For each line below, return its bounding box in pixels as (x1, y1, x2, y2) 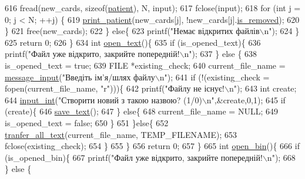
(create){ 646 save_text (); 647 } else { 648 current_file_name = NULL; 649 (5, 105, 278, 117)
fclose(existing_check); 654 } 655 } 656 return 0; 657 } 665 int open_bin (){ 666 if (5, 140, 300, 152)
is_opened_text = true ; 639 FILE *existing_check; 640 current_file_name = (5, 59, 286, 71)
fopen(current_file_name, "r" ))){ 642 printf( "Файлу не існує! (5, 82, 224, 94)
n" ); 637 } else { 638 (184, 48, 257, 60)
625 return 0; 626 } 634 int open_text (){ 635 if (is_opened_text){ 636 (5, 36, 261, 48)
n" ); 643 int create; (229, 82, 297, 94)
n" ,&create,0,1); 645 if (206, 93, 286, 106)
